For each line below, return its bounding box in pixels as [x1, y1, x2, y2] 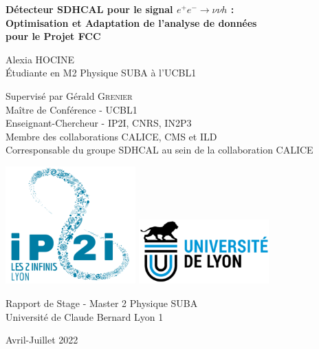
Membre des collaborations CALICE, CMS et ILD [5, 129, 217, 143]
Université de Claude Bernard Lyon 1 [5, 309, 164, 324]
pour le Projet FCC [5, 29, 101, 43]
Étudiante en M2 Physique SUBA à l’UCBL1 [5, 65, 197, 80]
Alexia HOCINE [5, 52, 75, 66]
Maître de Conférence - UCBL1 [5, 102, 137, 116]
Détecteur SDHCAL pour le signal [5, 2, 173, 16]
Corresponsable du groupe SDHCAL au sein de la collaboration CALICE [5, 142, 313, 157]
